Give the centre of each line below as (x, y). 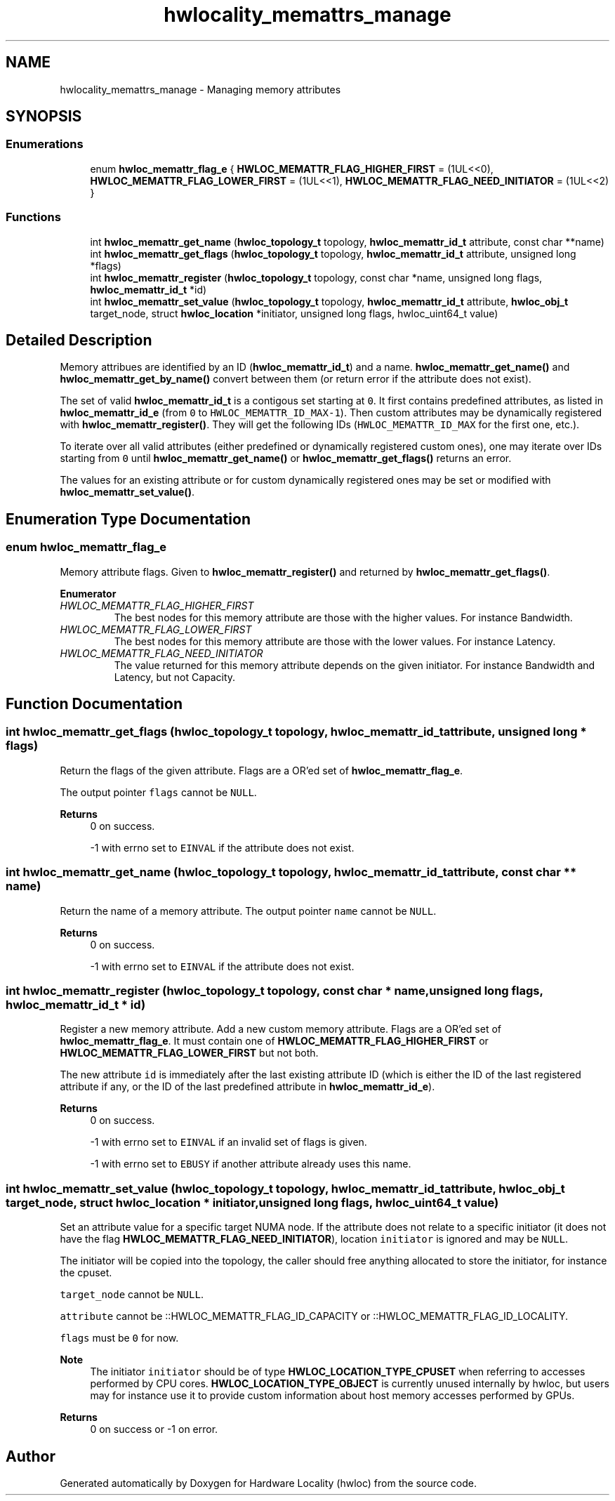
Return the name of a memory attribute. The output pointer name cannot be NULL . (248, 911)
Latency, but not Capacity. (175, 677)
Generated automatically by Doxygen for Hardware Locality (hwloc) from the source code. (268, 1483)
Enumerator (88, 593)
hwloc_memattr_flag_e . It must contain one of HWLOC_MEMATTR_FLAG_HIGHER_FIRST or (274, 1041)
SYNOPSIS (44, 117)
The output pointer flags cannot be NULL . (158, 792)
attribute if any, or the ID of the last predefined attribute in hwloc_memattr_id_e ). (247, 1087)
